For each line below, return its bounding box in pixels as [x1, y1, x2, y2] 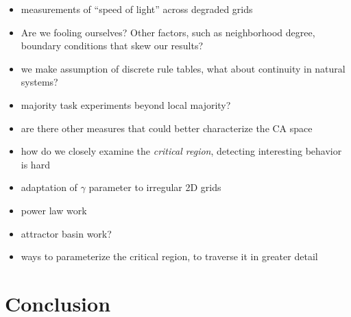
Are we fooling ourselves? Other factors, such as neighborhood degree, [21, 25, 315, 39]
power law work [21, 203, 87, 217]
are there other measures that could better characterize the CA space [21, 121, 313, 135]
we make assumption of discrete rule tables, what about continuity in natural [21, 61, 346, 75]
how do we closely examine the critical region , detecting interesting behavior [21, 144, 342, 158]
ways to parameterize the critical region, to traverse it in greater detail [21, 249, 318, 264]
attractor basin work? [21, 226, 112, 240]
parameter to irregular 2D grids [88, 180, 221, 194]
